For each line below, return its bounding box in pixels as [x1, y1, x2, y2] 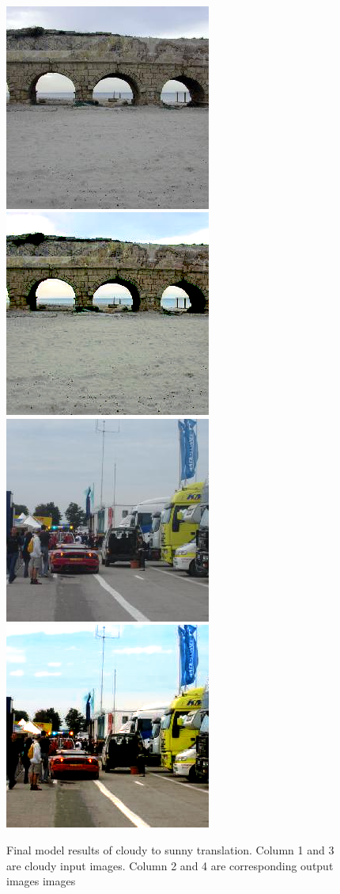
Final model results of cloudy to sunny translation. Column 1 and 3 [6, 841, 334, 858]
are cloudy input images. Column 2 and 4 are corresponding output [6, 857, 334, 873]
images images [6, 873, 76, 889]
